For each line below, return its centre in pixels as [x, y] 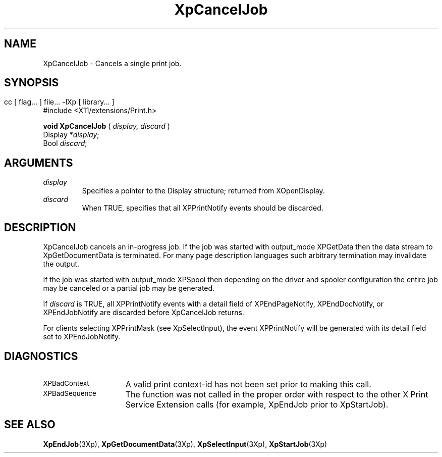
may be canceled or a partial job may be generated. [129, 288]
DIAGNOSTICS [41, 356]
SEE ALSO [30, 425]
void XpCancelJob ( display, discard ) [106, 126]
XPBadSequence [70, 393]
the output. [61, 264]
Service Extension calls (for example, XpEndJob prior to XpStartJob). [257, 404]
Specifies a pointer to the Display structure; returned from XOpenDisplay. [203, 191]
